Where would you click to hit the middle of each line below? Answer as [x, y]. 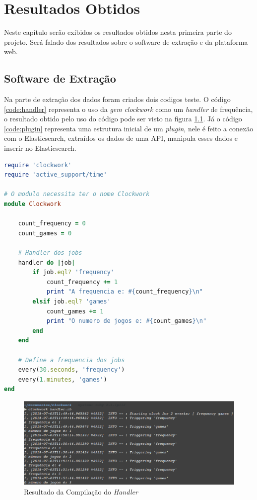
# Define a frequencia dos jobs [71, 360]
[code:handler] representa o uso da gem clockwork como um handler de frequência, [128, 109]
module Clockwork [32, 204]
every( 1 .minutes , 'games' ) [63, 379]
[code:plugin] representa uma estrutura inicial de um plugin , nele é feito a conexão [129, 128]
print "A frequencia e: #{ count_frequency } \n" [125, 292]
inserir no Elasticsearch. [40, 148]
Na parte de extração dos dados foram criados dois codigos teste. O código [117, 99]
